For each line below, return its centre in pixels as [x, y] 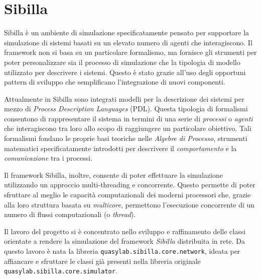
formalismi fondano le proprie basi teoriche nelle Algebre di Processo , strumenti [126, 138]
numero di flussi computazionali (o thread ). [70, 214]
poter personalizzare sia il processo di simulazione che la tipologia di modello [122, 62]
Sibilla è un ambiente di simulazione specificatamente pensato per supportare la [127, 32]
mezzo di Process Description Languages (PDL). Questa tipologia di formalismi [126, 109]
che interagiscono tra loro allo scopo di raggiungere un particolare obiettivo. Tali [128, 128]
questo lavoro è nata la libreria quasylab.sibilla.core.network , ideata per [122, 251]
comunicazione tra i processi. [48, 158]
